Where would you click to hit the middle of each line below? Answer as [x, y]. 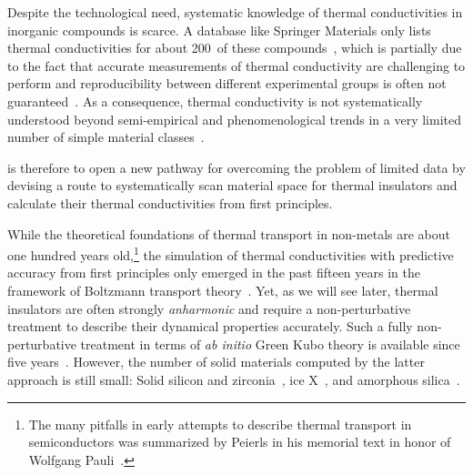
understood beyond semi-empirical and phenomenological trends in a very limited [234, 119]
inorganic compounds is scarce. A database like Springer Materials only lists [219, 30]
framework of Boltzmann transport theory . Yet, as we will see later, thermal [223, 290]
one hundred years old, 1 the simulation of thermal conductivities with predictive [231, 253]
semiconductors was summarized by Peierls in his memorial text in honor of [240, 442]
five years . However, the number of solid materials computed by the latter [216, 362]
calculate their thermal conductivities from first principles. [170, 202]
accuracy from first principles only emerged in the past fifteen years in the [214, 273]
